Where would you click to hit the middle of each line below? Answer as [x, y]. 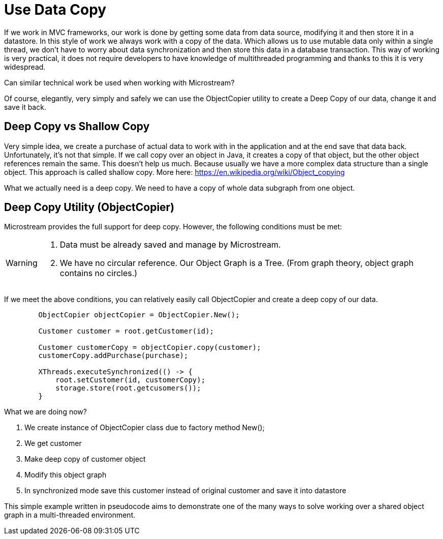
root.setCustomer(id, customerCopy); [131, 380]
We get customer [53, 443]
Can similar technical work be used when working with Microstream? [119, 82]
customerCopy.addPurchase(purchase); [113, 356]
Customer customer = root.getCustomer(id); [126, 331]
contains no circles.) [99, 273]
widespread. [25, 67]
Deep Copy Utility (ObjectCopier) [89, 207]
